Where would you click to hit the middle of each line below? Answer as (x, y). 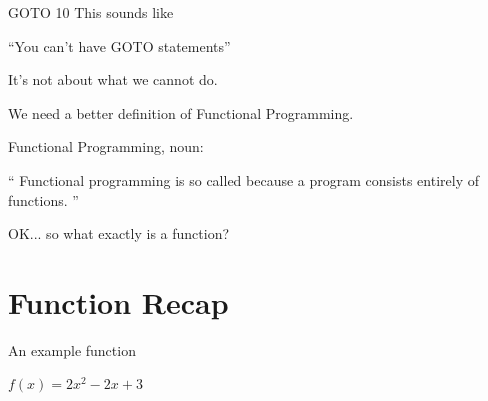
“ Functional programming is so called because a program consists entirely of (244, 179)
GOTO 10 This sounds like (91, 12)
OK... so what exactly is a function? (119, 233)
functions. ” (43, 199)
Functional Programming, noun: (106, 146)
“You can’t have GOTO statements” (119, 45)
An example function (72, 349)
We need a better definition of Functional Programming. (181, 112)
